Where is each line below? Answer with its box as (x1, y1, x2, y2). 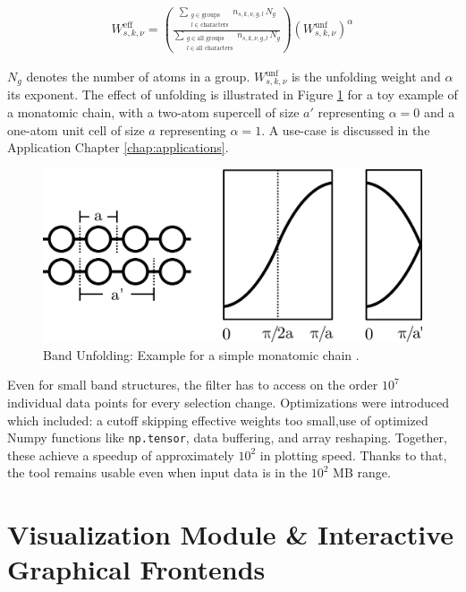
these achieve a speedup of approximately (7, 445, 234, 464)
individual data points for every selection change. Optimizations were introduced (7, 392, 449, 411)
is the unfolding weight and (291, 67, 441, 85)
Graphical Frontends (7, 551, 266, 588)
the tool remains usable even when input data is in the (7, 463, 308, 482)
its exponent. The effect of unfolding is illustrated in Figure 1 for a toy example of (7, 85, 458, 104)
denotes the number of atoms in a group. (26, 67, 250, 85)
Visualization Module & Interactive (7, 516, 454, 553)
